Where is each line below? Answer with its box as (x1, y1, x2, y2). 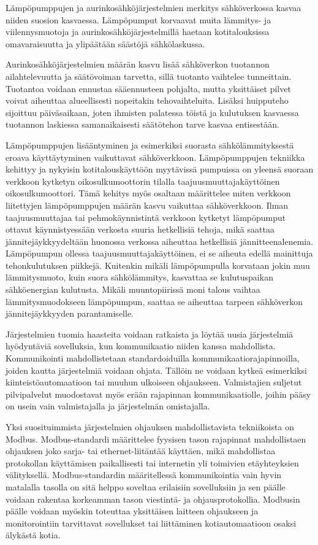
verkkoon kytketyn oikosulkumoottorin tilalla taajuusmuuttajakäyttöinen (6, 174, 280, 187)
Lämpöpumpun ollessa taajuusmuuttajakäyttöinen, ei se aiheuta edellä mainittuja (6, 247, 313, 260)
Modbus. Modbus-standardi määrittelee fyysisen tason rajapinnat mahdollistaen (6, 432, 306, 445)
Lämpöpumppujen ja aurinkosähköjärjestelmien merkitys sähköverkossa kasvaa (6, 1, 301, 14)
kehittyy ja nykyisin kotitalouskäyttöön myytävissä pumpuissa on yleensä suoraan (6, 163, 314, 176)
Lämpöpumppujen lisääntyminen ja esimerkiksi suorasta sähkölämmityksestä (6, 138, 294, 151)
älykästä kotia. (6, 528, 61, 541)
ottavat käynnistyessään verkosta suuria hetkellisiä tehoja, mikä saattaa (6, 223, 274, 236)
